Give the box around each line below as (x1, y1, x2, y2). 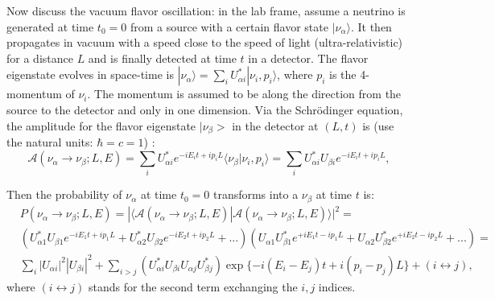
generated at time (6, 18, 94, 35)
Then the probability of (6, 186, 122, 203)
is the (329, 66, 357, 83)
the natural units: (6, 134, 93, 150)
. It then (350, 18, 392, 35)
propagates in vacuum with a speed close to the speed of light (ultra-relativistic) (6, 34, 403, 51)
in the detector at (232, 117, 319, 134)
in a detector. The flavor (248, 49, 369, 66)
